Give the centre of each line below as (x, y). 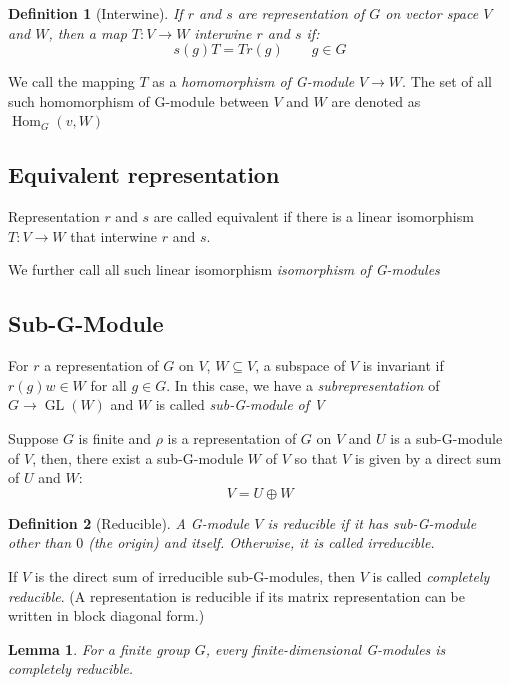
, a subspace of (300, 365)
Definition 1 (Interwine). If (95, 13)
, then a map (87, 32)
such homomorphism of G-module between (138, 100)
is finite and (115, 437)
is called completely (431, 575)
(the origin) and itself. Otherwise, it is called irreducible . (261, 542)
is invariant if (403, 365)
